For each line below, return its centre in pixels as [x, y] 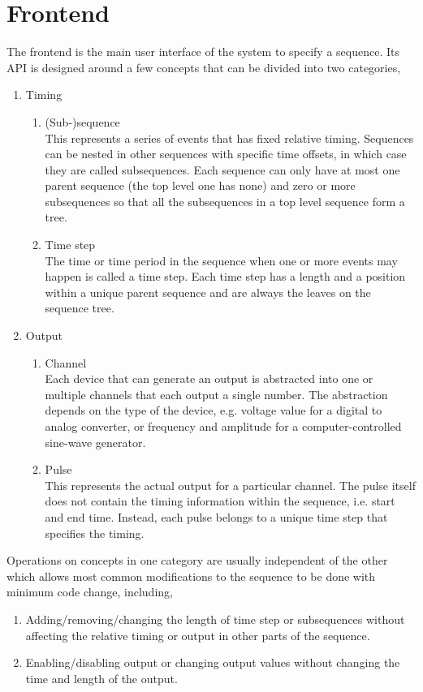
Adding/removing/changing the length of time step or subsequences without [215, 619]
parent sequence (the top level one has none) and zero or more [200, 185]
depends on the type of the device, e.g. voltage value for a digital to [214, 410]
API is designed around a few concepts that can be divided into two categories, [204, 67]
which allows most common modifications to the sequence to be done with [191, 576]
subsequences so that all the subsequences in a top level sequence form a [225, 201]
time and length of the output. [101, 678]
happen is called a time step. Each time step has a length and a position [225, 276]
